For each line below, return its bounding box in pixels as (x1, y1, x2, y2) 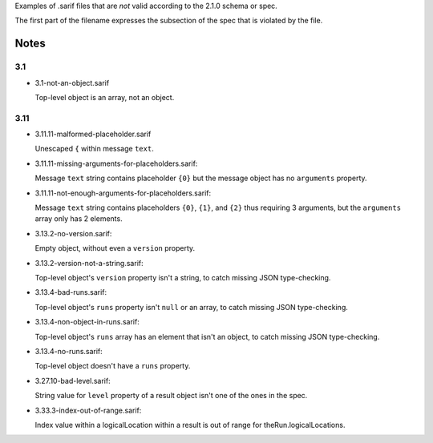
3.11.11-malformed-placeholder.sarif (34, 129, 152, 139)
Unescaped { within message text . (34, 144, 154, 154)
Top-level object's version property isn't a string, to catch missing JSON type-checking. (34, 272, 331, 282)
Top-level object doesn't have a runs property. (34, 361, 191, 371)
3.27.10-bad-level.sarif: (34, 376, 111, 385)
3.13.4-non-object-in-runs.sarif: (34, 317, 140, 327)
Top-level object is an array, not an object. (34, 92, 175, 102)
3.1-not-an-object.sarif (34, 78, 110, 87)
